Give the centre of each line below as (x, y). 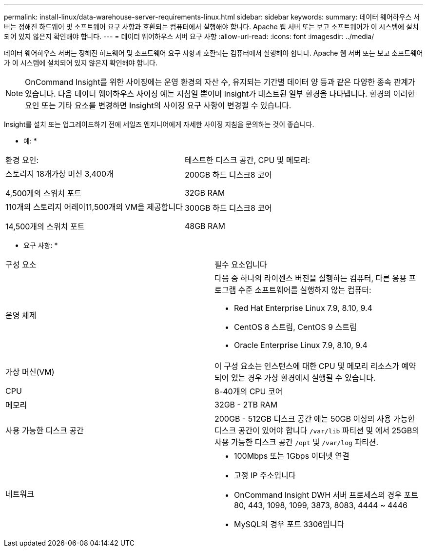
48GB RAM (205, 226)
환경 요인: (22, 160)
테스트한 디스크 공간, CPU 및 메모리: (247, 160)
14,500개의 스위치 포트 (45, 226)
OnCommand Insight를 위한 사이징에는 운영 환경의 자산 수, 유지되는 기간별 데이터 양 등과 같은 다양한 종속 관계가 (220, 82)
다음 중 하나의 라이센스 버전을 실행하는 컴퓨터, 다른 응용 (311, 278)
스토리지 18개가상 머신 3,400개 (59, 174)
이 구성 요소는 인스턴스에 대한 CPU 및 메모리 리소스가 (307, 366)
